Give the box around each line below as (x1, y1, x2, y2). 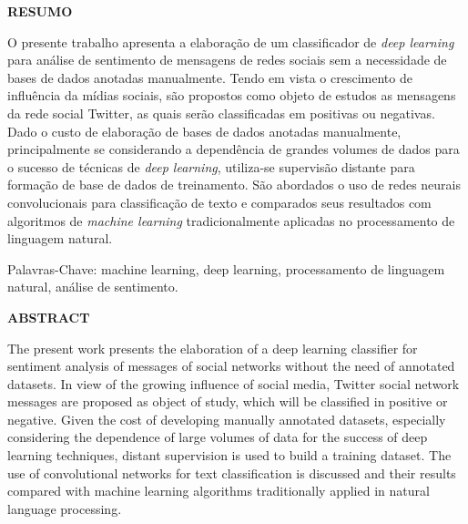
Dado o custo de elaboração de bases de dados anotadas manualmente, (7, 121, 402, 140)
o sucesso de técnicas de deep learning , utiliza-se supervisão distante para (7, 157, 415, 176)
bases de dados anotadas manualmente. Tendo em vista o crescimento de (7, 67, 412, 87)
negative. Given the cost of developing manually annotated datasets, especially (7, 409, 446, 428)
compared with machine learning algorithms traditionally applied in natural (7, 481, 430, 500)
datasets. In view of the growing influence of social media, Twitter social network (7, 374, 460, 393)
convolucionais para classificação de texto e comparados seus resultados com (7, 192, 432, 211)
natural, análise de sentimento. (7, 277, 178, 296)
